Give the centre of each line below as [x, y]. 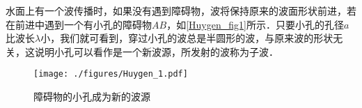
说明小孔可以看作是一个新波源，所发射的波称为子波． [156, 51]
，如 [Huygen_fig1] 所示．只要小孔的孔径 [255, 24]
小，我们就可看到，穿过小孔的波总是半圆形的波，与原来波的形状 [187, 38]
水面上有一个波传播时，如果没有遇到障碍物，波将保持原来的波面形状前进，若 [181, 10]
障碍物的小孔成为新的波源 [92, 97]
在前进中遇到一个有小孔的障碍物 [79, 24]
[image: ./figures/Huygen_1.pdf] [111, 74]
